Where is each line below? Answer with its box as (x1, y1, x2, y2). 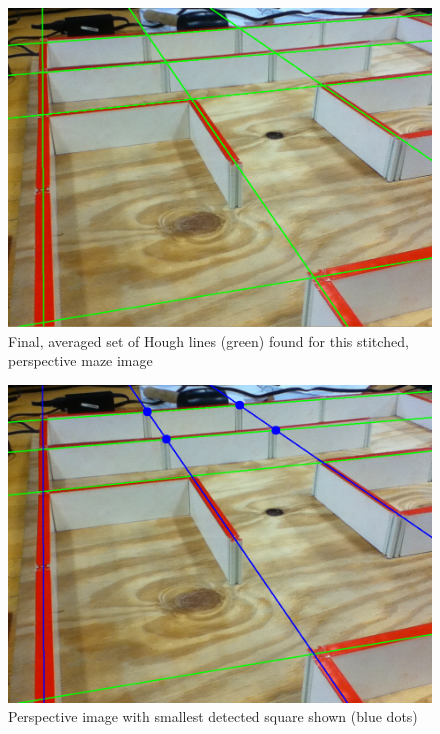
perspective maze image (8, 350, 153, 371)
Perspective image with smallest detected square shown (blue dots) (8, 706, 418, 727)
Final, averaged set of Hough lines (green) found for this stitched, (8, 330, 409, 351)
